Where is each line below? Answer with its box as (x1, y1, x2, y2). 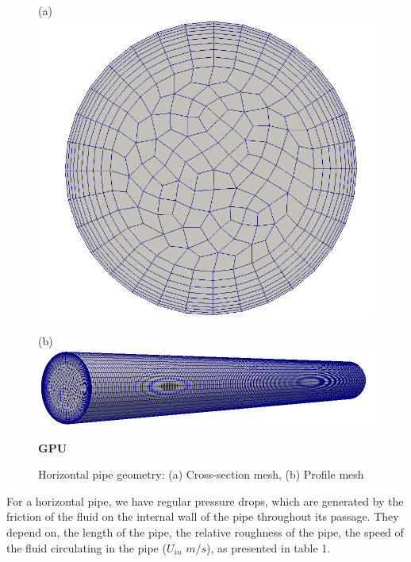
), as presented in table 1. (206, 539, 331, 556)
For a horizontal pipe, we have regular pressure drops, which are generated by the (6, 492, 404, 509)
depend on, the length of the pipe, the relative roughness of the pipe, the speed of (6, 524, 404, 541)
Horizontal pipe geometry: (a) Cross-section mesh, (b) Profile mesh (38, 466, 364, 483)
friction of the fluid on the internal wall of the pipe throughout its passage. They (6, 508, 399, 525)
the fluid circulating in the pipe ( (6, 539, 167, 556)
